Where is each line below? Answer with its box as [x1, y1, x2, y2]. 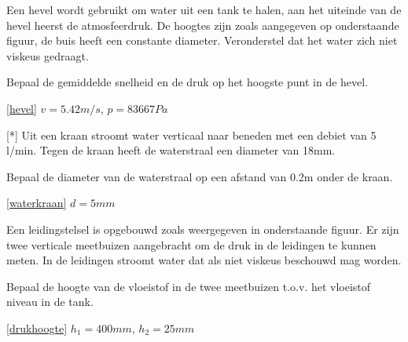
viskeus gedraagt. [6, 47, 89, 64]
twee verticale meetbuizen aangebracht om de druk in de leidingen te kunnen [6, 236, 377, 253]
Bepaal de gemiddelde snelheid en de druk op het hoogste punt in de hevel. [6, 74, 369, 90]
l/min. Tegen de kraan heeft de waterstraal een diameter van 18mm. [6, 142, 336, 158]
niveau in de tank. [6, 293, 94, 310]
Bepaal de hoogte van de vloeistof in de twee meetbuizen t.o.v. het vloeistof [6, 278, 371, 294]
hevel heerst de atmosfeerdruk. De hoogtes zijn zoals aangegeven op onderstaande [6, 16, 399, 33]
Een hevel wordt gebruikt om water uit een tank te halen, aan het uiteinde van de [6, 2, 402, 17]
